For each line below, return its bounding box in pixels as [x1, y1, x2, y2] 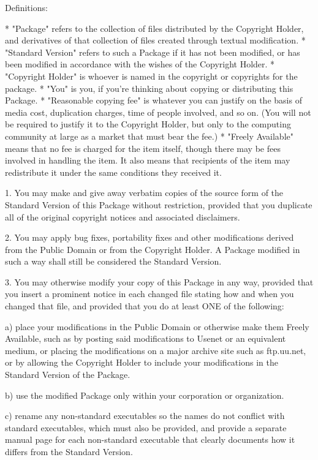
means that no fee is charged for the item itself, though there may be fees [5, 141, 281, 154]
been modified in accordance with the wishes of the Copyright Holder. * [5, 58, 275, 70]
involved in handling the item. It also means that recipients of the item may [5, 154, 290, 167]
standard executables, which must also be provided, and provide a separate [5, 421, 287, 434]
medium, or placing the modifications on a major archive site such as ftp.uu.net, [5, 344, 306, 356]
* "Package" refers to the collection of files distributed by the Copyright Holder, [5, 21, 304, 34]
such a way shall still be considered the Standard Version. [5, 255, 222, 268]
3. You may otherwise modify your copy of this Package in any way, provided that [5, 275, 314, 288]
